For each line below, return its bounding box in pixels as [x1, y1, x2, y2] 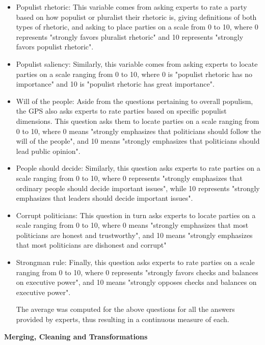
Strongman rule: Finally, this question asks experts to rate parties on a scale [16, 257, 255, 268]
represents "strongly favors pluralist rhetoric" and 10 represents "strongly [16, 31, 244, 42]
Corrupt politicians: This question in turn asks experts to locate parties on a [16, 209, 256, 220]
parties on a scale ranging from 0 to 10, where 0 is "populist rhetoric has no [16, 68, 252, 79]
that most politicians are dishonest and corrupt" [16, 240, 167, 250]
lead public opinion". [16, 145, 81, 156]
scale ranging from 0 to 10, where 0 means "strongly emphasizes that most [16, 220, 249, 230]
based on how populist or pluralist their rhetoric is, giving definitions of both [16, 11, 257, 22]
